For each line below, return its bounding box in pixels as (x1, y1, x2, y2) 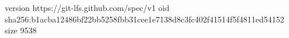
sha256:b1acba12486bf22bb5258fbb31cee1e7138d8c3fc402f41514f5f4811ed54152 (5, 13, 284, 25)
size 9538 (5, 24, 37, 36)
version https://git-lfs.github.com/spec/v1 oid (5, 2, 170, 13)
